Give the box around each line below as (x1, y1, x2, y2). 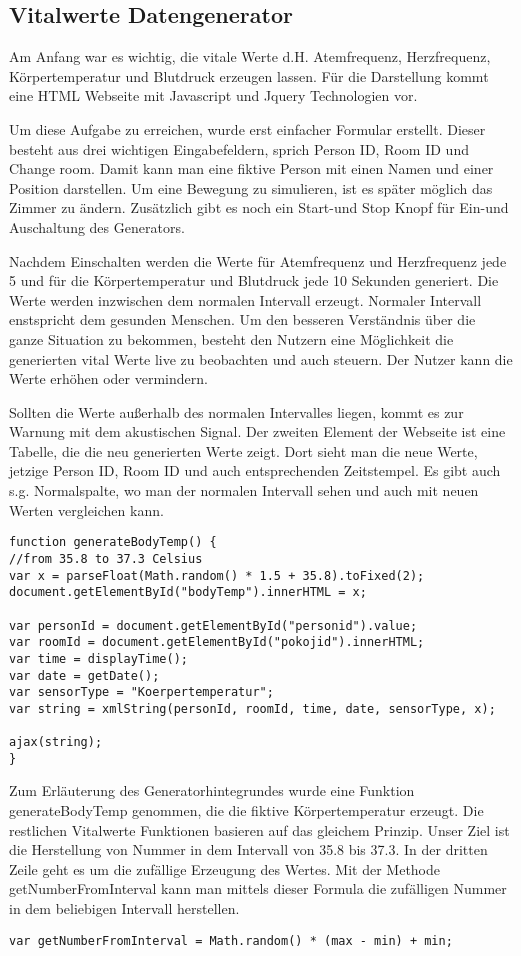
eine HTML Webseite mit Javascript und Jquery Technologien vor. (9, 85, 418, 106)
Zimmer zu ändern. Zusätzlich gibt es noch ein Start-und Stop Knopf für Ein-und (9, 197, 509, 218)
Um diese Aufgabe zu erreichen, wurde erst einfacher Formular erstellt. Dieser (9, 118, 486, 139)
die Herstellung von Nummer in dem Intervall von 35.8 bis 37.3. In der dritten (9, 839, 488, 860)
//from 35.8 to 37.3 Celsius (9, 551, 203, 566)
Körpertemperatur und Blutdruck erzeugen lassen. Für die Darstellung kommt (9, 65, 489, 86)
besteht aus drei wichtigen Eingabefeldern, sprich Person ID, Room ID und (9, 138, 469, 159)
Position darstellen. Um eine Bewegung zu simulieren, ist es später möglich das (9, 177, 493, 198)
